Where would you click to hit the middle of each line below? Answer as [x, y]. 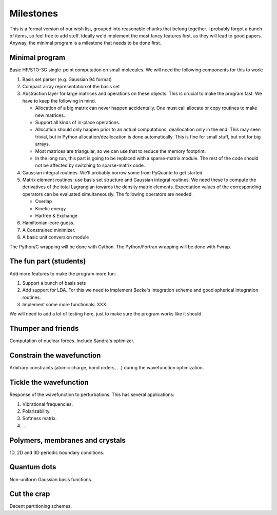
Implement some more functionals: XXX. [65, 305]
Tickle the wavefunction [49, 382]
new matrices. [50, 115]
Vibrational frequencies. [48, 404]
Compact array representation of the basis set [71, 87]
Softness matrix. [39, 419]
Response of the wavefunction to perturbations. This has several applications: [92, 394]
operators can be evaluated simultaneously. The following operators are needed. [108, 194]
